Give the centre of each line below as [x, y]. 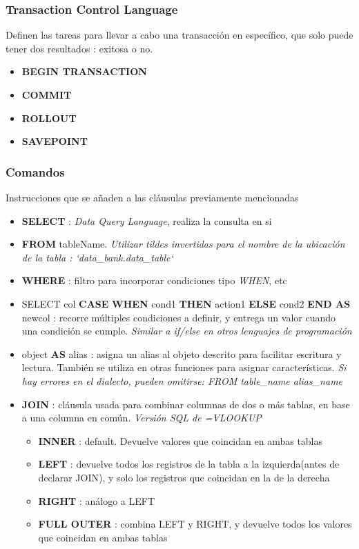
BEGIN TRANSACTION [84, 71]
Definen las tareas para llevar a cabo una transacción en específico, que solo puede [179, 35]
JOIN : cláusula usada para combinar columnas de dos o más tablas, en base [186, 404]
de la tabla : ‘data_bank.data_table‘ [97, 257]
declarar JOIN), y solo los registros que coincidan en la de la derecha [184, 477]
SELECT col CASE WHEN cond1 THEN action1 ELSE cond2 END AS [186, 303]
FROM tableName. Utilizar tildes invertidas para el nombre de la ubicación [183, 244]
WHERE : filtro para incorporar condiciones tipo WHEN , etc [154, 280]
